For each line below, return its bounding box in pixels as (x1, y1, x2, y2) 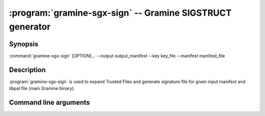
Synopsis (9, 40, 39, 48)
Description (9, 65, 46, 74)
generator (9, 21, 51, 32)
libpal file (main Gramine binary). (9, 86, 76, 91)
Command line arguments (9, 98, 90, 107)
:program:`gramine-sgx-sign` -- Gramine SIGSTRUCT (9, 7, 232, 18)
